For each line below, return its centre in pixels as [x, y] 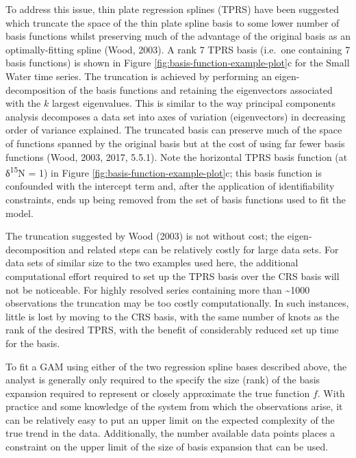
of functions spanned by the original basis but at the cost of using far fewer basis [175, 143]
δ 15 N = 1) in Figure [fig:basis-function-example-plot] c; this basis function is [164, 171]
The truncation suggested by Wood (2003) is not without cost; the [145, 236]
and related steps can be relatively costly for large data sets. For [204, 249]
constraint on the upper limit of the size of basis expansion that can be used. [167, 447]
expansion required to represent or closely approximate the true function [158, 393]
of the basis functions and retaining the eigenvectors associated [201, 89]
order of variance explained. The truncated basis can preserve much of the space [174, 130]
